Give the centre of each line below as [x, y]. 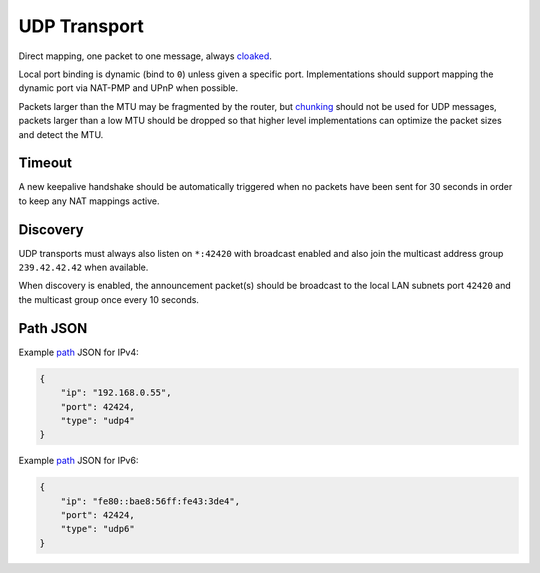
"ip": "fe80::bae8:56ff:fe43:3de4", [150, 501]
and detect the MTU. [61, 134]
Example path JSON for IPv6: [78, 461]
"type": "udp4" [97, 420]
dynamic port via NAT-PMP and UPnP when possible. [128, 88]
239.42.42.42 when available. [83, 267]
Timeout [45, 163]
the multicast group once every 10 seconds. [109, 299]
